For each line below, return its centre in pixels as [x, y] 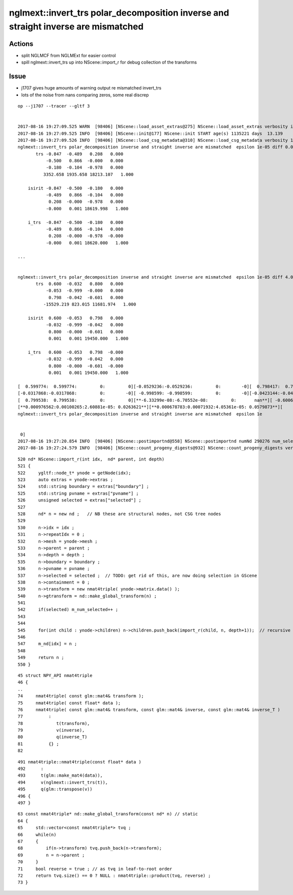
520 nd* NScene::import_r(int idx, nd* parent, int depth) [91, 459]
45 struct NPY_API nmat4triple [55, 675]
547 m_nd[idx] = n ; [47, 644]
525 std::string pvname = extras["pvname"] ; [78, 493]
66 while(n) [37, 834]
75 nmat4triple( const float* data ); [69, 703]
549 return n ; [41, 658]
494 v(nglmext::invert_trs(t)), [63, 782]
